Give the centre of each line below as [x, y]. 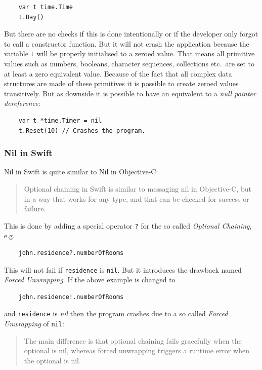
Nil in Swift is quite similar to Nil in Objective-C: [81, 172]
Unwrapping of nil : [34, 324]
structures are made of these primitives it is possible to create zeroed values [121, 83]
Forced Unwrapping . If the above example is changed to [90, 280]
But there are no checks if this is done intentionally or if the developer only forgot [131, 34]
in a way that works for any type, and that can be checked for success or [137, 198]
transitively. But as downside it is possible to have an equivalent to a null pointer [130, 93]
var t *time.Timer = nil [60, 121]
